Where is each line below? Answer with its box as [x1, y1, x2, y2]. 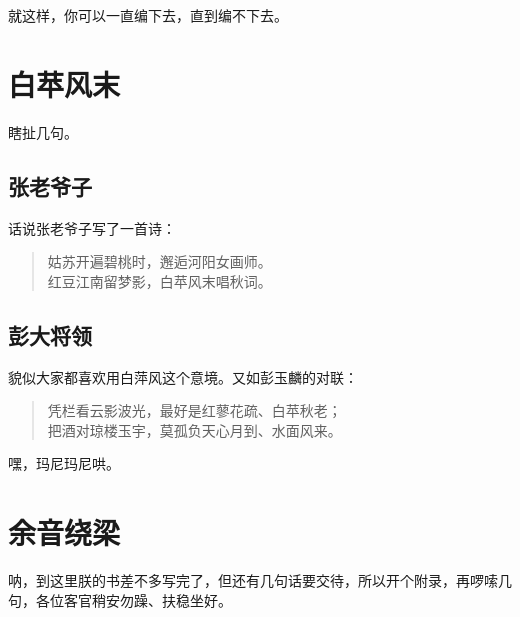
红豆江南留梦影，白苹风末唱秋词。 [47, 270, 272, 291]
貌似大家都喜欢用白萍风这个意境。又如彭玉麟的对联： [8, 366, 358, 387]
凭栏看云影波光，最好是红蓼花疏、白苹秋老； [47, 400, 342, 421]
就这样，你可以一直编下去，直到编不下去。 [8, 5, 288, 25]
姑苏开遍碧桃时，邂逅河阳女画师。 [47, 251, 272, 272]
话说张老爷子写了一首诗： [8, 217, 176, 238]
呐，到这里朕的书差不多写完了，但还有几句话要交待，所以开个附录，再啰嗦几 [8, 570, 512, 590]
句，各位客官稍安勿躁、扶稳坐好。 [8, 589, 232, 610]
